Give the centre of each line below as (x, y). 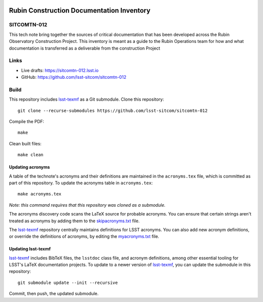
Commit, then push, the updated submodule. (54, 294)
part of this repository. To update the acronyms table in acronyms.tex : (81, 183)
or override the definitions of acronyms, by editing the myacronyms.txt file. (84, 236)
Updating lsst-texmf (30, 249)
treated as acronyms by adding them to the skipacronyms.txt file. (74, 221)
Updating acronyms (29, 167)
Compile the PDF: (27, 121)
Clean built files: (25, 143)
